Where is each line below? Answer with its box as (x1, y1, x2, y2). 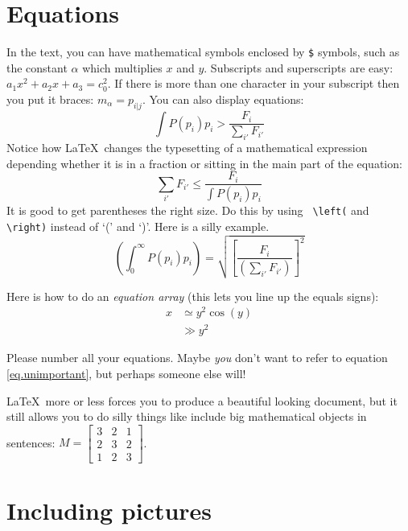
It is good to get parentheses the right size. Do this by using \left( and (6, 202, 369, 219)
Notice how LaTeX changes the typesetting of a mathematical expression (6, 139, 368, 156)
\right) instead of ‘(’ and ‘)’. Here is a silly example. (6, 217, 270, 234)
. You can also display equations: (142, 90, 304, 107)
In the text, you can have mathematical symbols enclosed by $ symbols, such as (6, 43, 400, 60)
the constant (6, 59, 68, 76)
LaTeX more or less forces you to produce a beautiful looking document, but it (6, 392, 398, 409)
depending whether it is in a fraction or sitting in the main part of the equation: (6, 154, 402, 171)
